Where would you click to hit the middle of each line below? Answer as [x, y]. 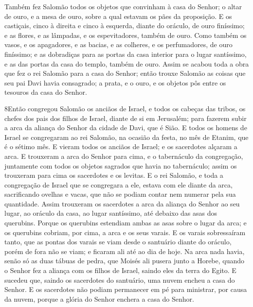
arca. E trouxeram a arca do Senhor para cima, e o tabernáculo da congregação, [124, 156]
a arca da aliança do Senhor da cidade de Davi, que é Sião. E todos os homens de [126, 128]
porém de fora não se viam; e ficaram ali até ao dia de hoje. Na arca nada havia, [125, 251]
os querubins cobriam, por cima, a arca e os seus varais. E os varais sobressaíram [125, 232]
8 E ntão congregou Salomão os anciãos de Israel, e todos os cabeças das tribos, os [125, 108]
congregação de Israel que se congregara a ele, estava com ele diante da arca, [118, 184]
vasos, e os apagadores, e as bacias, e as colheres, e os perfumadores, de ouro [118, 44]
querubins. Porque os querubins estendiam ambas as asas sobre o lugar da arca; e [126, 223]
